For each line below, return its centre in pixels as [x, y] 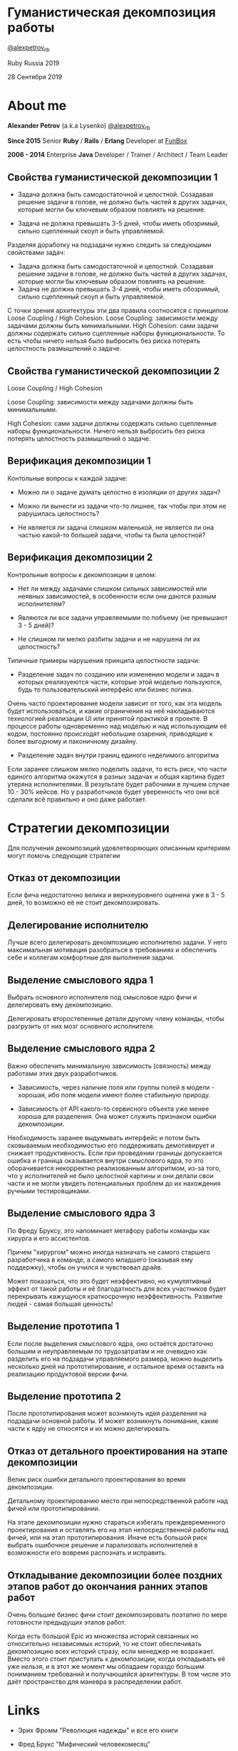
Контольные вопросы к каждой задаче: [68, 478]
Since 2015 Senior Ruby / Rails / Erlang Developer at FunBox [97, 141]
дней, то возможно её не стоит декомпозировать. [84, 903]
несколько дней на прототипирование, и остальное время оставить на [116, 1366]
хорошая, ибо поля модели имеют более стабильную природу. [114, 1094]
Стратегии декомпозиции [88, 828]
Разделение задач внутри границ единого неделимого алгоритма [118, 755]
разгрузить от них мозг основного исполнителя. [81, 1027]
